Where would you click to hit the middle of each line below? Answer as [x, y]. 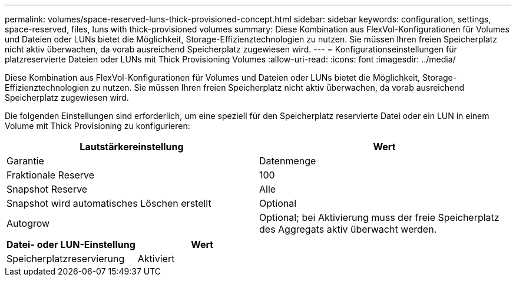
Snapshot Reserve [47, 189]
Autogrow [28, 223]
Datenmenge [288, 161]
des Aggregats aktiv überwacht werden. [348, 229]
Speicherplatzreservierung [66, 259]
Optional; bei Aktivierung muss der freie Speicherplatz [379, 217]
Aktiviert [156, 259]
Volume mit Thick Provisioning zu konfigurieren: [97, 126]
